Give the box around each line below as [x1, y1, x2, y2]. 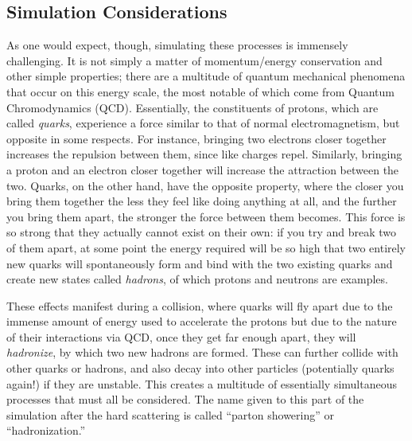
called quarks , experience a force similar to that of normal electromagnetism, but [6, 115, 400, 131]
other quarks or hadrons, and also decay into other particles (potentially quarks [6, 360, 395, 377]
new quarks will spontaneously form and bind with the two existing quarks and [6, 255, 393, 271]
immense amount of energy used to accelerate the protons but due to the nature [6, 313, 397, 330]
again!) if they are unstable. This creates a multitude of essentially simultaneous [6, 375, 397, 392]
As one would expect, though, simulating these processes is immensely [6, 37, 348, 53]
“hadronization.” [6, 422, 86, 439]
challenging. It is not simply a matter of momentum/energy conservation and [6, 52, 383, 68]
